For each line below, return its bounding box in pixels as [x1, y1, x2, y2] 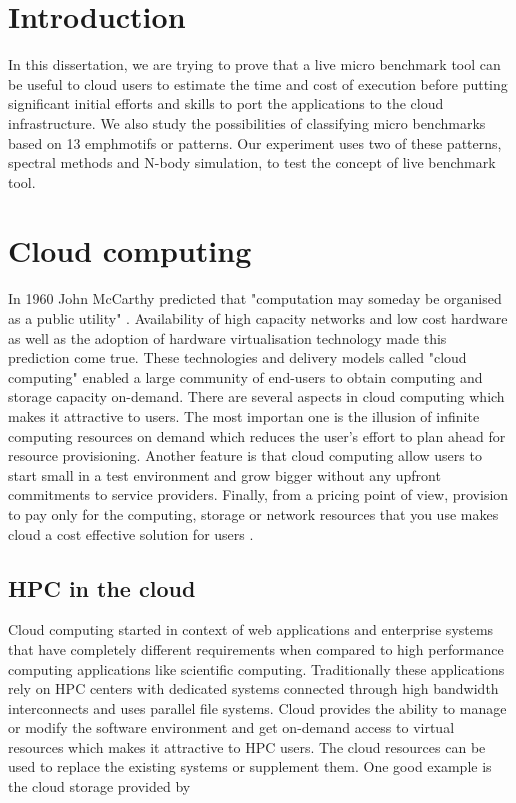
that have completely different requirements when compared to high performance [8, 638, 504, 659]
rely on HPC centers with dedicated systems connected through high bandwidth [8, 678, 499, 699]
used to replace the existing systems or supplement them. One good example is [8, 756, 492, 777]
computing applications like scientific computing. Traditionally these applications [8, 658, 505, 679]
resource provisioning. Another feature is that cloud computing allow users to [8, 445, 482, 466]
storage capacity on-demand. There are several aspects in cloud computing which [8, 386, 505, 407]
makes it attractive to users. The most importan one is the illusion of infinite [8, 405, 480, 426]
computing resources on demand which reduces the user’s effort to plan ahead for [8, 425, 506, 446]
